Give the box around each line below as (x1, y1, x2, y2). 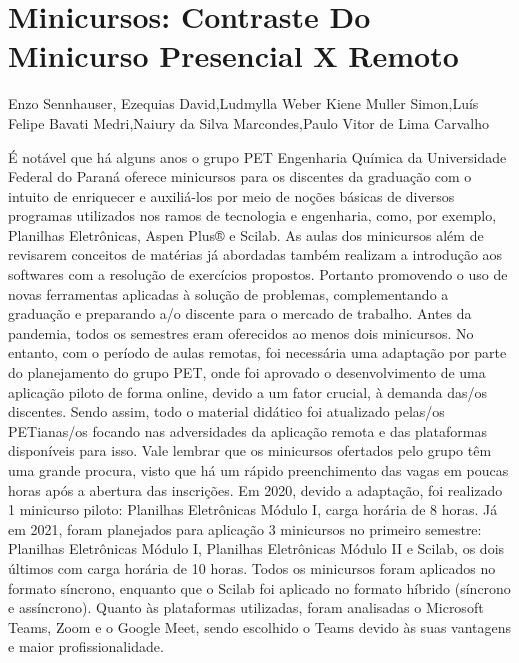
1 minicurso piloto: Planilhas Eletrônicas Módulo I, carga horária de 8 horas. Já (8, 499, 498, 520)
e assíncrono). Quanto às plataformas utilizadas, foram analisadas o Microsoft (8, 597, 484, 618)
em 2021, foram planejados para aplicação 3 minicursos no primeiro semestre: (8, 518, 482, 539)
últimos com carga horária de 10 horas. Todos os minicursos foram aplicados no (8, 557, 496, 578)
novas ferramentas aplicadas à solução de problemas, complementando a (8, 283, 449, 304)
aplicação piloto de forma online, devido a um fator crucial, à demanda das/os (8, 381, 488, 402)
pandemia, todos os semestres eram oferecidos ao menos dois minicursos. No (8, 322, 474, 343)
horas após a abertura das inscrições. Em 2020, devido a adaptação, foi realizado (8, 479, 503, 500)
